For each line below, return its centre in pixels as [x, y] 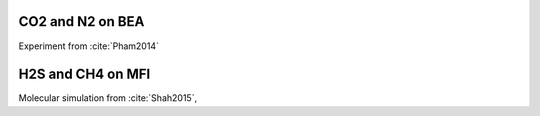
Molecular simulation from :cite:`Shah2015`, [108, 98]
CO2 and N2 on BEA [81, 21]
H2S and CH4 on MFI [84, 74]
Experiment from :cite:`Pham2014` [89, 46]
